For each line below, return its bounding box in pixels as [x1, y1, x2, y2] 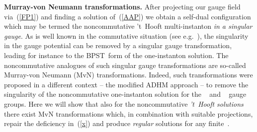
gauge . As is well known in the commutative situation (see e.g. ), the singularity [4, 30, 249, 41]
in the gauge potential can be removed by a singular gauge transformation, [4, 40, 232, 51]
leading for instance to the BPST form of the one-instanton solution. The [4, 50, 229, 60]
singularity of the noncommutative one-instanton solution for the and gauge [4, 89, 247, 99]
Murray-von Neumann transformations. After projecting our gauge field [4, 1, 241, 11]
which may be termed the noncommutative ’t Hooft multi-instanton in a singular [4, 21, 253, 31]
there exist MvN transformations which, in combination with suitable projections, [4, 108, 253, 119]
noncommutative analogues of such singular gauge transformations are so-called [4, 60, 246, 70]
